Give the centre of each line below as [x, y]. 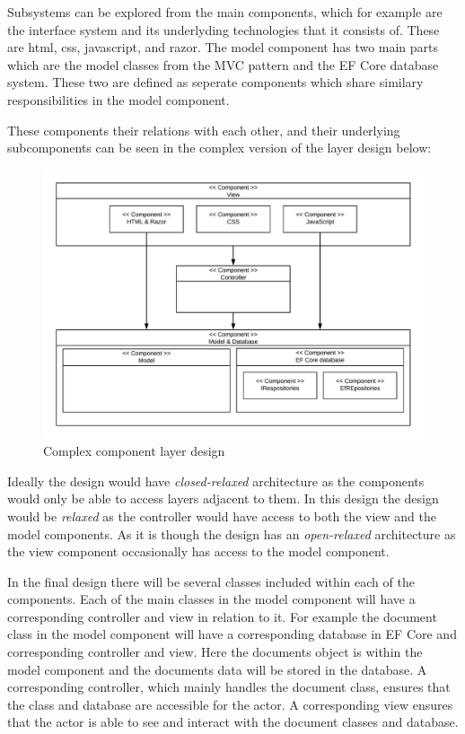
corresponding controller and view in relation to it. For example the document [222, 616]
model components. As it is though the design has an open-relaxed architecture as [232, 533]
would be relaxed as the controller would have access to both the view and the [222, 516]
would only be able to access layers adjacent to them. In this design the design [223, 498]
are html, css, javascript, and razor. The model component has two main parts [223, 47]
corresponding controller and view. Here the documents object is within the [215, 652]
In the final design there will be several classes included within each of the [211, 581]
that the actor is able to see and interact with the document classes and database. [233, 722]
